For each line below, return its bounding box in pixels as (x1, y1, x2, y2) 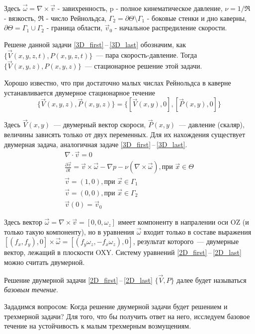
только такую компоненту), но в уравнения (4, 226, 134, 237)
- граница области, (46, 22, 102, 33)
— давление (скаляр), (179, 119, 245, 130)
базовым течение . (4, 284, 58, 295)
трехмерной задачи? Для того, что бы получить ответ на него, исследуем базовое (4, 311, 250, 321)
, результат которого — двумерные (133, 236, 239, 247)
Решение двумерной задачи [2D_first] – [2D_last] (4, 274, 153, 285)
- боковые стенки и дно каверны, (147, 12, 247, 23)
